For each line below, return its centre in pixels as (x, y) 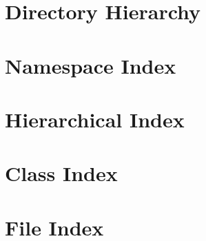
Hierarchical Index (95, 119)
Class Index (61, 173)
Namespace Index (91, 65)
